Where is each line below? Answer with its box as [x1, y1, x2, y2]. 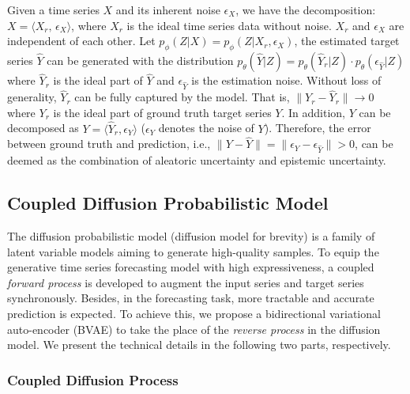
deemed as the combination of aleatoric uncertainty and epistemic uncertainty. [7, 152, 386, 169]
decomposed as [7, 119, 79, 136]
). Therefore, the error [264, 119, 371, 136]
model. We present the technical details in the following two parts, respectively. [7, 336, 391, 353]
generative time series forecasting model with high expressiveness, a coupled [7, 259, 374, 275]
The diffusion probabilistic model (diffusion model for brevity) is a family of [7, 227, 375, 244]
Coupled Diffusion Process [7, 369, 179, 389]
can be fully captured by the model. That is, [74, 89, 290, 105]
